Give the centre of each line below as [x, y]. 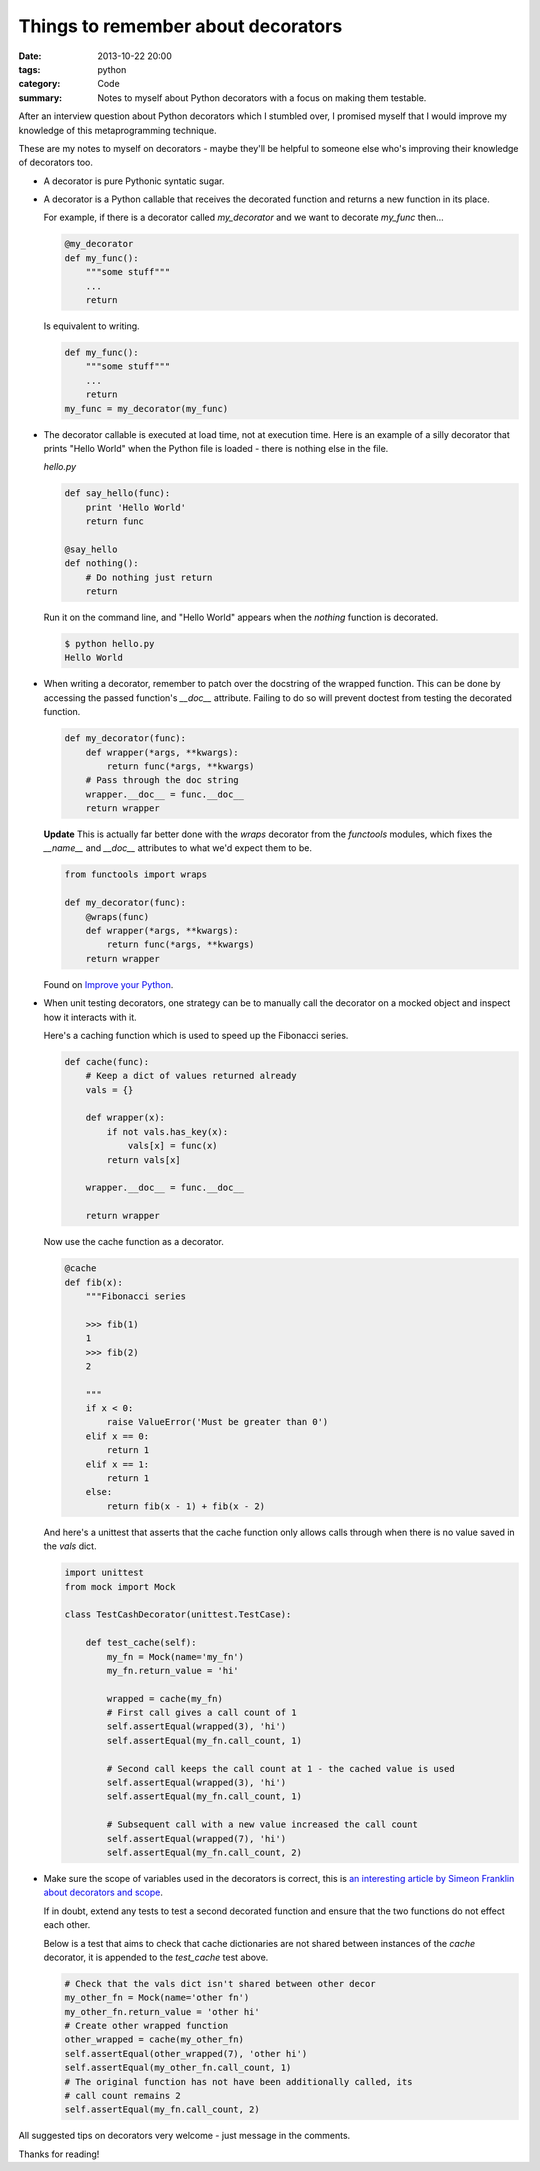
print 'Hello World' [136, 507]
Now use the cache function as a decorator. [133, 1242]
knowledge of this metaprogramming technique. [117, 130]
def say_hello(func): [117, 493]
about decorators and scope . [103, 1892]
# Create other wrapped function [146, 2026]
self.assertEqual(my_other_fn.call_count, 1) [178, 2068]
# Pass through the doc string [162, 780]
